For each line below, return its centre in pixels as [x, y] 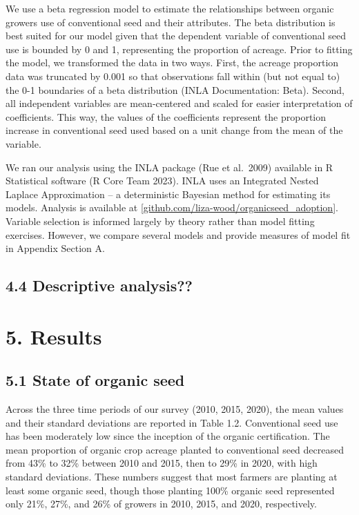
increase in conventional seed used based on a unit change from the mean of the [174, 130]
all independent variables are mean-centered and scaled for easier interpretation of [179, 103]
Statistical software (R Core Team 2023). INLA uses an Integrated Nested [162, 181]
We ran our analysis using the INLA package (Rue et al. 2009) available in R [169, 167]
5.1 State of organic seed [95, 380]
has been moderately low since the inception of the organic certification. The [168, 436]
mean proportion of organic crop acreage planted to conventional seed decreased [175, 449]
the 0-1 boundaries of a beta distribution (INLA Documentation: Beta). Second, [175, 89]
